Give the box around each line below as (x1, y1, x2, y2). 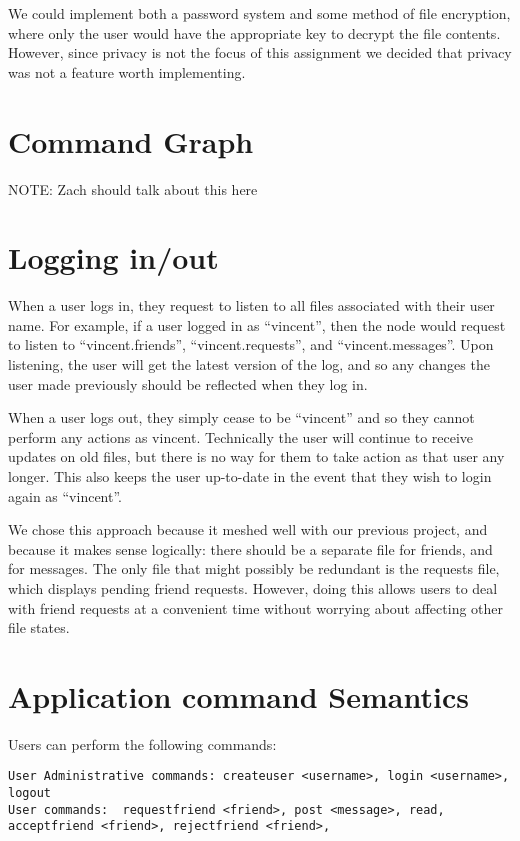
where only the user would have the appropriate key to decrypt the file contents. (8, 22, 501, 43)
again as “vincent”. (8, 485, 123, 506)
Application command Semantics (8, 675, 469, 716)
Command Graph (8, 120, 254, 161)
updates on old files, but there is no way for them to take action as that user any (8, 446, 505, 467)
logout (8, 786, 51, 801)
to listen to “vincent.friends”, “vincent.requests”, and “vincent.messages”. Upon (8, 334, 494, 355)
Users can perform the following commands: (8, 733, 277, 754)
